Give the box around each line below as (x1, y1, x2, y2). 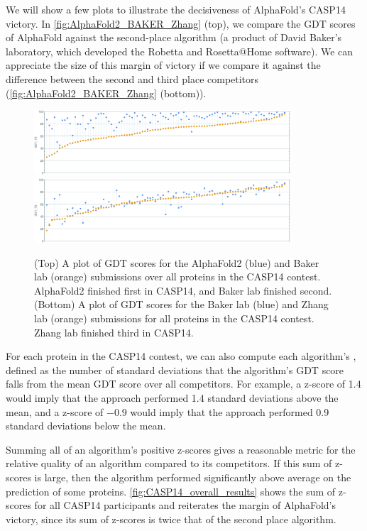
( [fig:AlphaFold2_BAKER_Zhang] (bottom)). (6, 85, 207, 100)
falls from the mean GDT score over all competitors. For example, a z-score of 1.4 (6, 376, 361, 391)
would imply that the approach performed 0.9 (130, 404, 329, 419)
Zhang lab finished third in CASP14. (34, 324, 194, 339)
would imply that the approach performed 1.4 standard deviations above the (6, 390, 339, 405)
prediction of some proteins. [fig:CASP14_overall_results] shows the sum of (6, 483, 336, 498)
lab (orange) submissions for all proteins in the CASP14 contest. (34, 311, 314, 325)
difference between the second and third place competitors (6, 71, 259, 86)
